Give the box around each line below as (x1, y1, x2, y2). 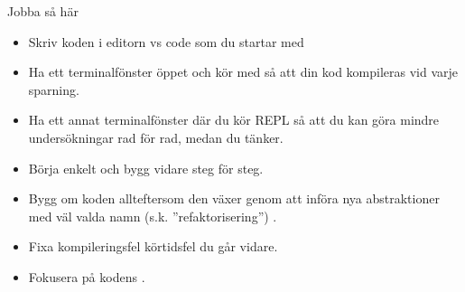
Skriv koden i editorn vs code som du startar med (28, 32, 304, 51)
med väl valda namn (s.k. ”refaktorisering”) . (28, 206, 277, 225)
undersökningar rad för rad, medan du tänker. (28, 127, 284, 146)
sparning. (28, 80, 79, 99)
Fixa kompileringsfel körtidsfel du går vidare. (28, 237, 278, 256)
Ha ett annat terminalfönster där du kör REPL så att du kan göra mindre (28, 110, 440, 129)
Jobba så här (7, 2, 79, 20)
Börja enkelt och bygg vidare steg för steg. (28, 158, 264, 177)
